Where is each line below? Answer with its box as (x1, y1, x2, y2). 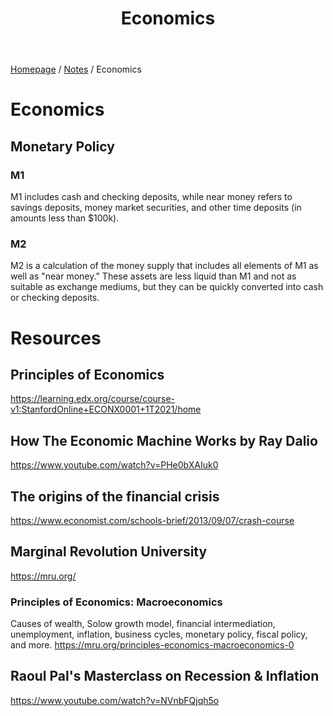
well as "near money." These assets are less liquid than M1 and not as (10, 270, 297, 282)
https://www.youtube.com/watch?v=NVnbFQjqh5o (10, 694, 220, 706)
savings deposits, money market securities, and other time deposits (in (10, 202, 302, 214)
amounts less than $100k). (10, 212, 120, 224)
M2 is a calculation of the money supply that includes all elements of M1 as (10, 260, 319, 272)
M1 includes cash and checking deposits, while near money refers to (10, 191, 293, 203)
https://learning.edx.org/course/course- (10, 393, 176, 405)
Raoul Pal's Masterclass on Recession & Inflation (10, 668, 320, 685)
